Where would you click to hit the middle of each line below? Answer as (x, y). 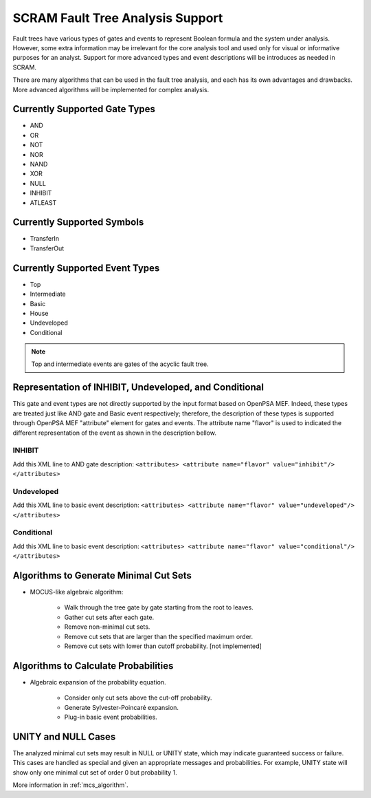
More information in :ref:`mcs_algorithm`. (70, 785)
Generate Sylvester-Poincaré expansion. (121, 707)
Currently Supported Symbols (78, 223)
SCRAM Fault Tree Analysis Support (118, 18)
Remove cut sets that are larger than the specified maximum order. (159, 636)
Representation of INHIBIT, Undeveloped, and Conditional (138, 388)
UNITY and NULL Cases (64, 736)
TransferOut (47, 248)
